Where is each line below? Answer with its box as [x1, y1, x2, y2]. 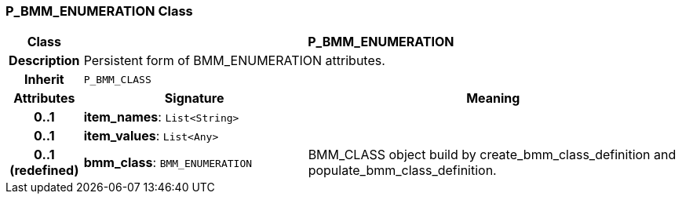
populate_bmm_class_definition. [308, 162, 497, 179]
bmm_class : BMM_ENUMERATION [83, 155, 253, 171]
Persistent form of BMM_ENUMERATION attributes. [83, 53, 385, 69]
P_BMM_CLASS [83, 73, 151, 85]
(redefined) [9, 162, 79, 179]
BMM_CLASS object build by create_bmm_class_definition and [308, 147, 677, 163]
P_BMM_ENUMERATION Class [5, 3, 193, 19]
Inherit [24, 71, 64, 88]
